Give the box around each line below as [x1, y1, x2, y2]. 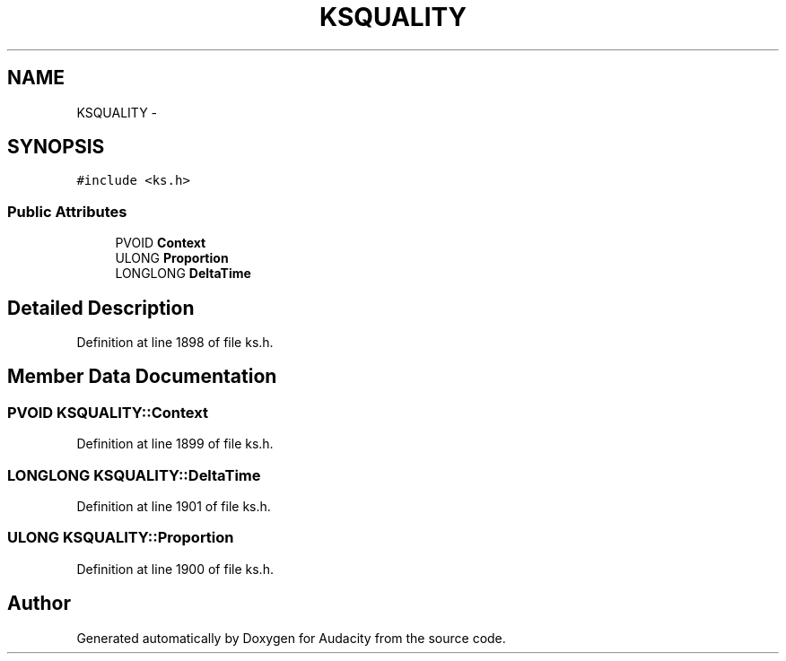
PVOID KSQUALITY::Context [7, 403, 208, 422]
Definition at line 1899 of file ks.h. [76, 436, 274, 452]
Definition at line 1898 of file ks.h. [76, 335, 274, 351]
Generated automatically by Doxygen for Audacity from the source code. [76, 630, 506, 646]
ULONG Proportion [115, 250, 229, 266]
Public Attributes [7, 202, 127, 221]
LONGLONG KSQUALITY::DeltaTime [7, 465, 261, 484]
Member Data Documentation [7, 365, 277, 388]
